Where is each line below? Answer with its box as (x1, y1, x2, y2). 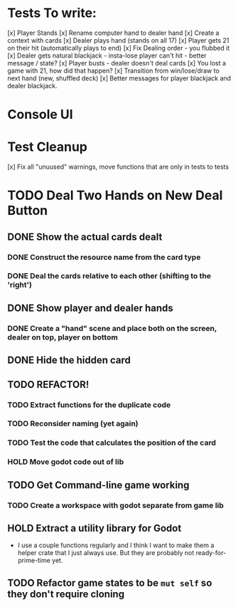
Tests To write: (7, 5, 97, 21)
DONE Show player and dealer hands (7, 302, 174, 314)
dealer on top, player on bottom (7, 332, 119, 342)
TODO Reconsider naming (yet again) (7, 418, 139, 428)
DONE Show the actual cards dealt (7, 231, 163, 243)
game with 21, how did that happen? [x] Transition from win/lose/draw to (7, 66, 220, 75)
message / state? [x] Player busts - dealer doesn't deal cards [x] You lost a (7, 58, 226, 67)
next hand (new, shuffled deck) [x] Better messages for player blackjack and (7, 73, 232, 83)
